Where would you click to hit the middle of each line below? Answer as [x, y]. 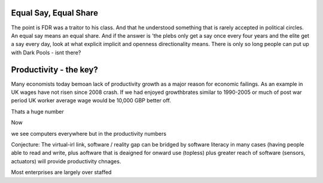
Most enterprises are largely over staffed [61, 172]
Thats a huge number [37, 111]
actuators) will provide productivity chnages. [66, 161]
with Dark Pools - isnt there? [46, 52]
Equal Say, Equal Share [55, 13]
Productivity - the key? [54, 70]
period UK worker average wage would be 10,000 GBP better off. [91, 100]
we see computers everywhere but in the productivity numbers [89, 133]
